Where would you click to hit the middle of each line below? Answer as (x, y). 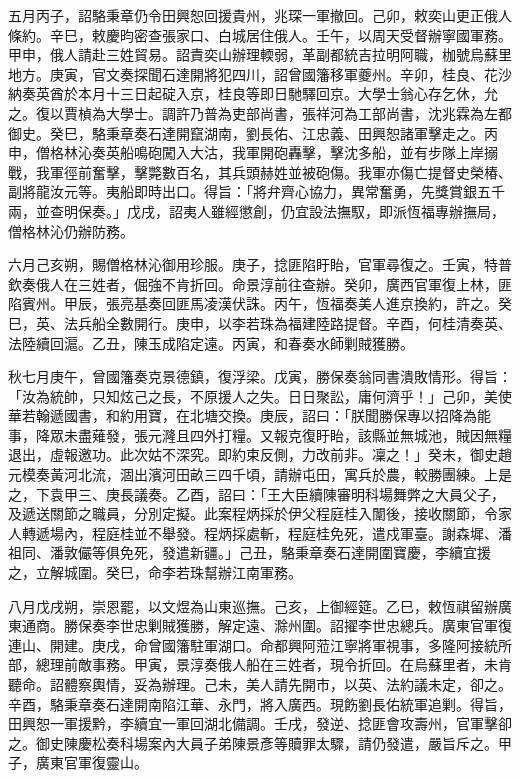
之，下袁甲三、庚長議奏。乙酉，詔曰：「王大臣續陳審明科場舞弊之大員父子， (256, 493)
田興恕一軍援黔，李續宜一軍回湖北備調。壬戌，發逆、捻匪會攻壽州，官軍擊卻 (260, 723)
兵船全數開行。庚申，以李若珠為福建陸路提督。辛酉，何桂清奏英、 (294, 322)
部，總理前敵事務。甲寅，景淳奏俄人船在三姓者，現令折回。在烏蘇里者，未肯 (260, 664)
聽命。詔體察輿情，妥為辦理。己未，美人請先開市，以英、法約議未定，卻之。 (260, 684)
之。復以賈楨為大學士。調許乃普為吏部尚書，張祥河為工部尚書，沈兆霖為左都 (260, 112)
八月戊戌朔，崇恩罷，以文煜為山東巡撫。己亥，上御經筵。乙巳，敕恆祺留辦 (253, 605)
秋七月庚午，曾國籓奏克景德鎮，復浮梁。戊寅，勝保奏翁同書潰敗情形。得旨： (260, 376)
